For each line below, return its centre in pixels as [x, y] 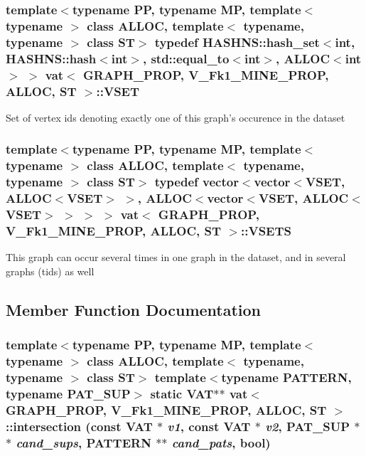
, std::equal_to [186, 58]
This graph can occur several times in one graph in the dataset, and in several [176, 257]
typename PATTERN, [286, 377]
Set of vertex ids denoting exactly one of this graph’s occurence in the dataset [176, 117]
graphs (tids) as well [50, 271]
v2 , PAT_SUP [308, 426]
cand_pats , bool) [221, 442]
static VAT [182, 393]
